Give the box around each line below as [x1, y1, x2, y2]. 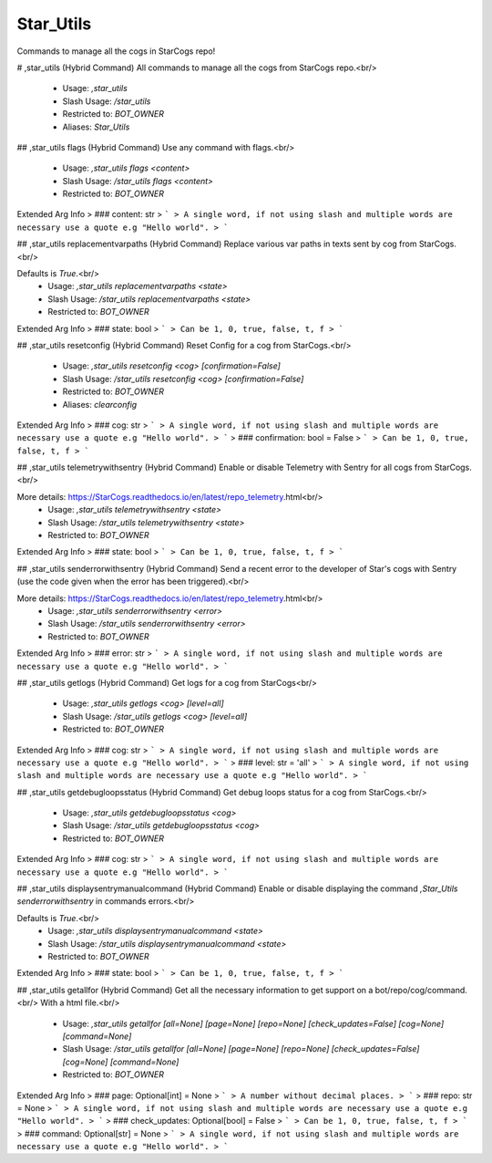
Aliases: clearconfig [62, 399, 138, 410]
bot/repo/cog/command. [374, 984, 468, 995]
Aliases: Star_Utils [62, 121, 130, 132]
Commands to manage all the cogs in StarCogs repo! [16, 46, 216, 57]
